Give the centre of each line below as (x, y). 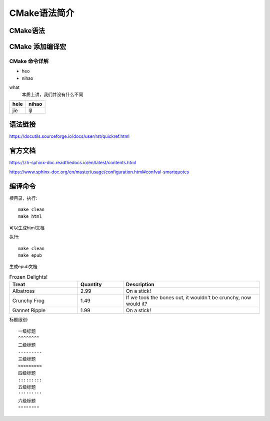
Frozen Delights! (28, 277)
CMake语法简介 (42, 13)
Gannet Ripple (29, 311)
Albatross (23, 291)
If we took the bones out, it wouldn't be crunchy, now (188, 298)
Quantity (91, 285)
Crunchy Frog (28, 301)
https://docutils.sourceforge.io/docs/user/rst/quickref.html (69, 136)
